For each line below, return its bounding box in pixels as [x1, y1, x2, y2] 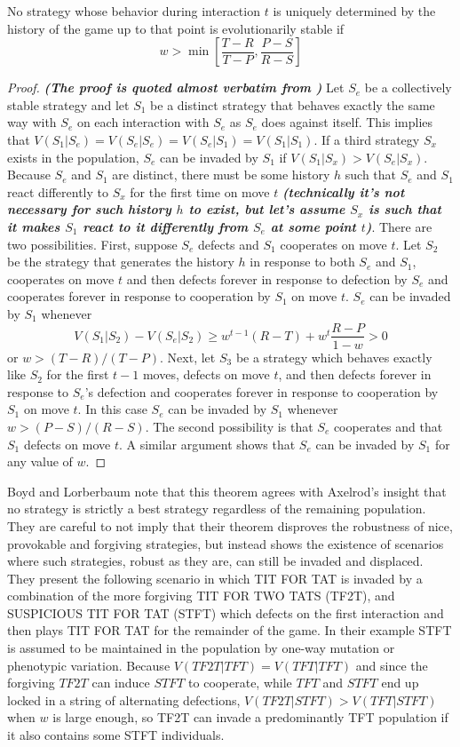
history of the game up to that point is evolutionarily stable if [7, 19, 345, 37]
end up [381, 673, 419, 692]
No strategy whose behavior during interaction [7, 2, 260, 20]
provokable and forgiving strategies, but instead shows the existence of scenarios [7, 534, 444, 552]
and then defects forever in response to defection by [126, 269, 408, 288]
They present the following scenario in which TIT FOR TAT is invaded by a [7, 568, 423, 587]
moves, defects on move [142, 365, 270, 384]
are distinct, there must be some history [112, 165, 330, 184]
